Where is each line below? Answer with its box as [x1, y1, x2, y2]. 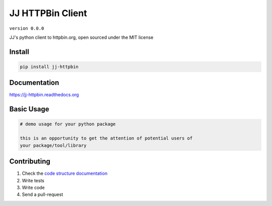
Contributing [9, 157, 50, 166]
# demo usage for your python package [20, 121, 116, 127]
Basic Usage [9, 105, 49, 113]
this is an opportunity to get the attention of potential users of [20, 135, 193, 141]
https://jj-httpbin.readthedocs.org [9, 92, 79, 98]
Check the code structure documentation [22, 170, 108, 176]
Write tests [22, 177, 45, 183]
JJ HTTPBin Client [9, 8, 88, 19]
